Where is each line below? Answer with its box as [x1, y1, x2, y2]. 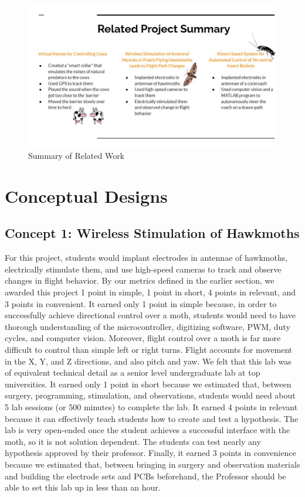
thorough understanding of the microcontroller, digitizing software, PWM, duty [5, 320, 290, 332]
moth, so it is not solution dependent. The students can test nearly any [5, 435, 261, 447]
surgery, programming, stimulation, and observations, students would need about [5, 389, 296, 401]
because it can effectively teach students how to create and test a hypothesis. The [5, 412, 299, 424]
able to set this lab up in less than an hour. [5, 481, 161, 493]
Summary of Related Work [28, 149, 125, 162]
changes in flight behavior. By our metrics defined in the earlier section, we [5, 274, 274, 287]
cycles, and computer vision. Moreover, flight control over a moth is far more [5, 332, 281, 344]
